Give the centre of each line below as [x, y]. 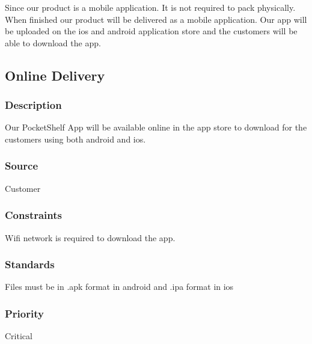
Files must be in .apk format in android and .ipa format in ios [119, 287]
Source [22, 166]
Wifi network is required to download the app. [90, 237]
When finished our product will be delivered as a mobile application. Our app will [156, 19]
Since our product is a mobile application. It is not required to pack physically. [150, 7]
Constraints [33, 215]
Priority [24, 313]
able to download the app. [53, 42]
